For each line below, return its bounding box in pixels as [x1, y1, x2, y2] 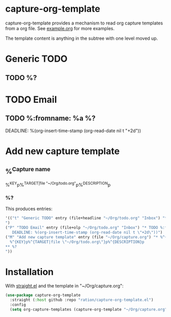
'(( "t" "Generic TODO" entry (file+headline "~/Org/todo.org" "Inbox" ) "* [5, 216, 167, 221]
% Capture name [5, 166, 51, 176]
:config [10, 302, 26, 307]
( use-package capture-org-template [5, 293, 81, 298]
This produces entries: [5, 206, 52, 212]
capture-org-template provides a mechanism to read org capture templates [5, 20, 163, 26]
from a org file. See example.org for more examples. [5, 25, 115, 31]
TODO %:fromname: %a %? [5, 114, 96, 123]
